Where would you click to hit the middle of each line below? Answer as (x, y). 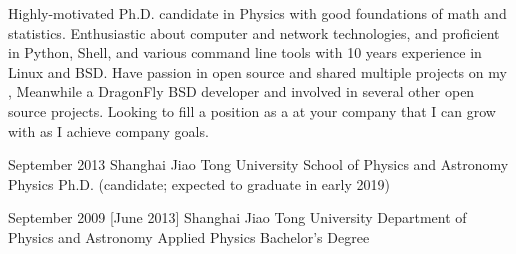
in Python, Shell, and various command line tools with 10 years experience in (245, 52)
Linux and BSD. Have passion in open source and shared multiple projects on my (257, 71)
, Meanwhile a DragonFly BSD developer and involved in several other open (241, 91)
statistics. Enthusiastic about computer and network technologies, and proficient (254, 32)
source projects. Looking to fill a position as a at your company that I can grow (252, 110)
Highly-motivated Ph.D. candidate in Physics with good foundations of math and (257, 13)
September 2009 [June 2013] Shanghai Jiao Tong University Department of (237, 217)
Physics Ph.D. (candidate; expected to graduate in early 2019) (199, 183)
